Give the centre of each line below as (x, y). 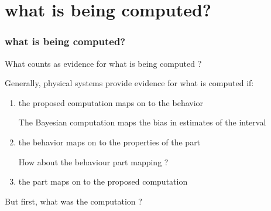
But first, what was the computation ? (73, 201)
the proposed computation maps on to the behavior (111, 102)
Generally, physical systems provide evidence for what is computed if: (129, 83)
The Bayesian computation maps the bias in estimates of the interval (142, 122)
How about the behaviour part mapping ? (93, 161)
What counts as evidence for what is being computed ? (103, 63)
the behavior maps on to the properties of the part (109, 142)
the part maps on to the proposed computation (103, 181)
